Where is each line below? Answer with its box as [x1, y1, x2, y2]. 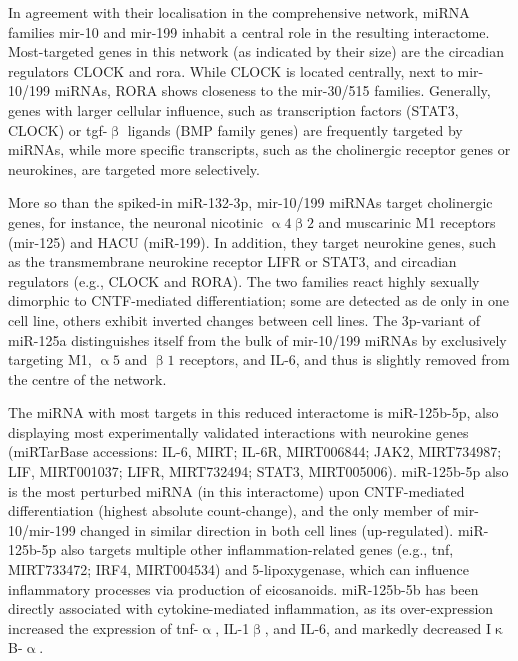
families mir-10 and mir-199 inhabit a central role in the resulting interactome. [8, 21, 490, 42]
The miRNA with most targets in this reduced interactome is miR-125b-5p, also [8, 402, 499, 423]
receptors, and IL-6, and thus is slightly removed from [179, 349, 510, 370]
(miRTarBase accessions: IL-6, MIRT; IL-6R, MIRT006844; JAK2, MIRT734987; [8, 441, 502, 462]
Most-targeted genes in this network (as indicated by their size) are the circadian [8, 41, 504, 62]
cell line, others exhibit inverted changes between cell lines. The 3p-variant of [8, 309, 481, 330]
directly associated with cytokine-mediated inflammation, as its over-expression [8, 598, 494, 619]
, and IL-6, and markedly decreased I [264, 617, 492, 638]
